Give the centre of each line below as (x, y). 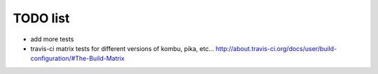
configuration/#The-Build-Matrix (78, 59)
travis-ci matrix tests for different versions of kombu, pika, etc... (122, 48)
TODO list (41, 18)
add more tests (52, 39)
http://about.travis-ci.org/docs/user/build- (276, 48)
